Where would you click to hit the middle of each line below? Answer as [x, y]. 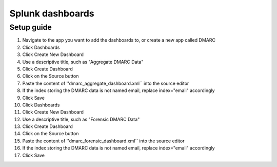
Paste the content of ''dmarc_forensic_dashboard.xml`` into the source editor [103, 141]
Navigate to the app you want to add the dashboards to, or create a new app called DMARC [119, 40]
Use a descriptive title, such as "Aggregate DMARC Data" [83, 62]
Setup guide [31, 27]
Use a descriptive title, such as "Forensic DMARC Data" [81, 119]
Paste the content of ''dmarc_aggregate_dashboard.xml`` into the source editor [106, 83]
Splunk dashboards [52, 13]
